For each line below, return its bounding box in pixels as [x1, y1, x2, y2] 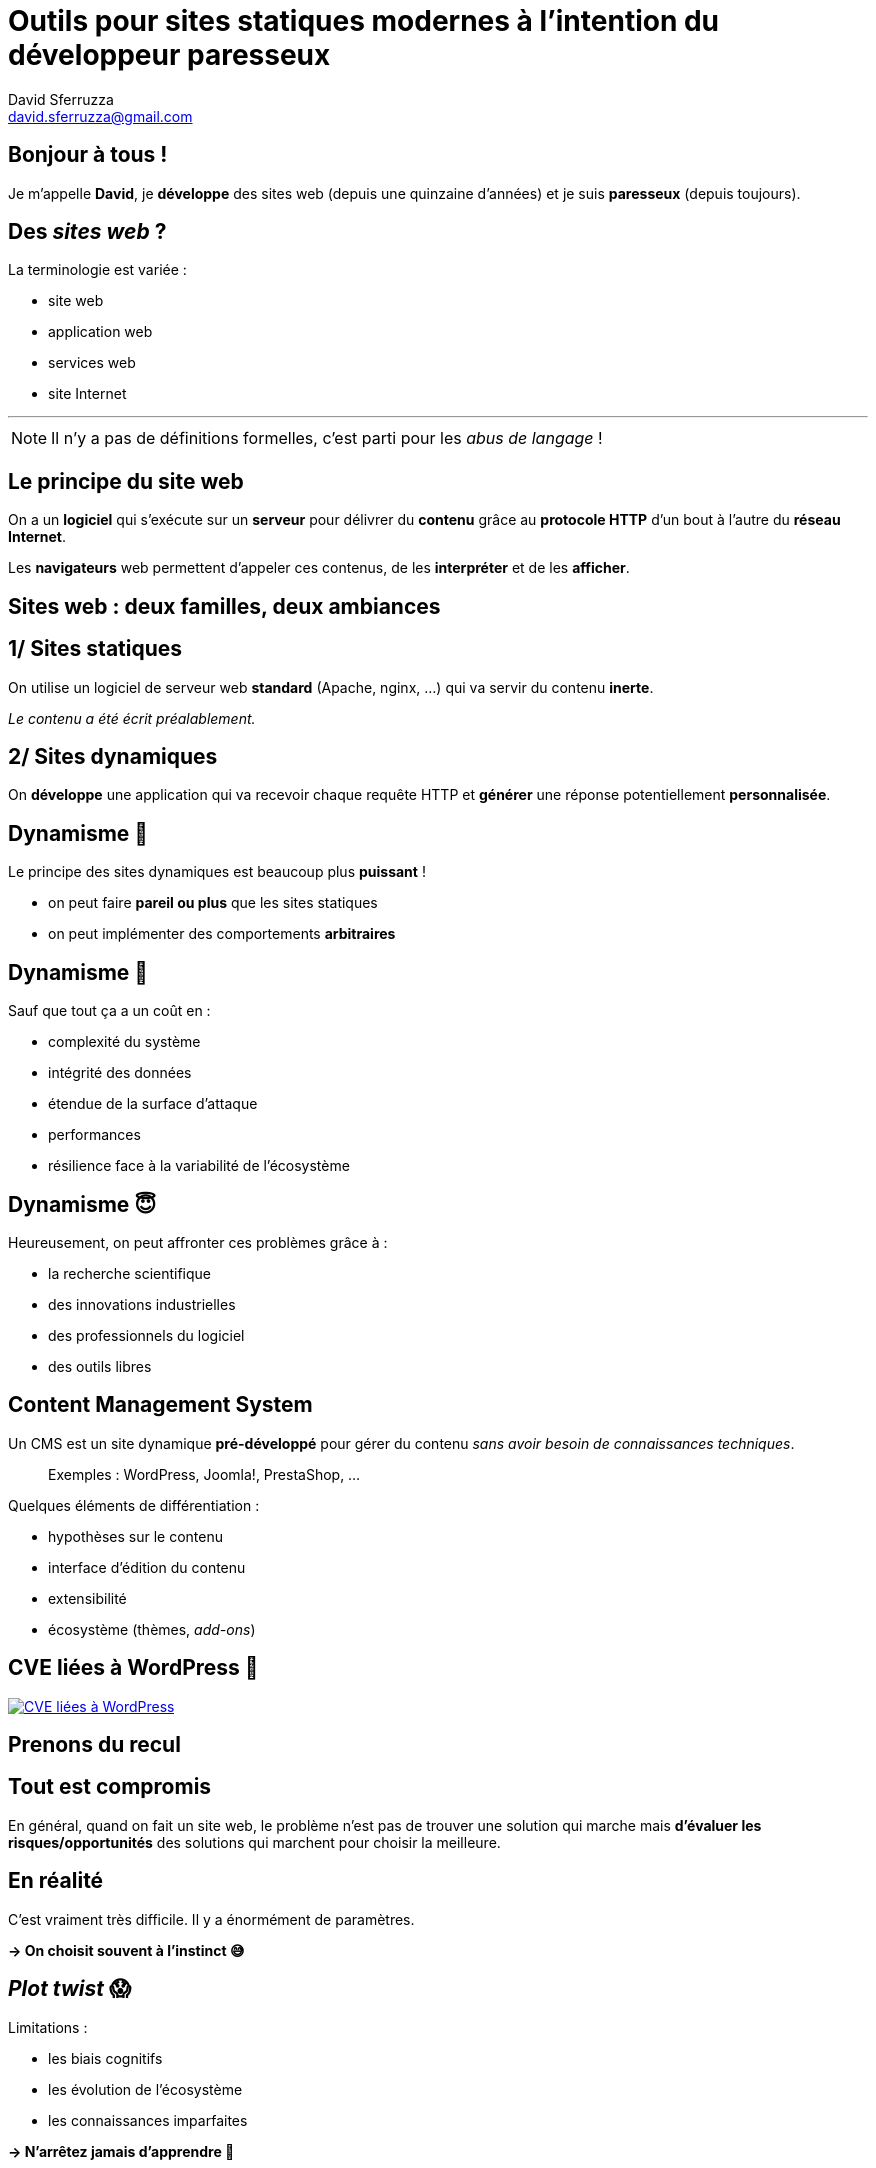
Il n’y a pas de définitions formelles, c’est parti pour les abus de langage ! [51, 428, 603, 449]
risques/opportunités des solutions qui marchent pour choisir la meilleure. [8, 1833, 501, 1851]
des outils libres [48, 1357, 152, 1375]
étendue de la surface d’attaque [48, 1095, 258, 1113]
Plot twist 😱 [8, 1976, 131, 2002]
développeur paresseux [8, 38, 331, 72]
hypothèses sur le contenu [48, 1527, 223, 1545]
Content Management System [8, 1392, 313, 1418]
